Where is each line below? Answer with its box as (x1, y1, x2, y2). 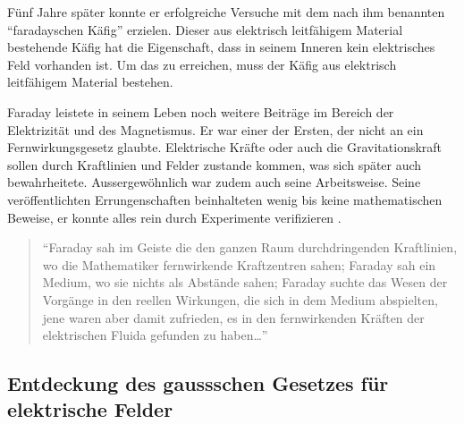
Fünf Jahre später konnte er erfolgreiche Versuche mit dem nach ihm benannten (7, 3, 445, 21)
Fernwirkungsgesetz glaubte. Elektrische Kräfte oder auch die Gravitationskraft (7, 138, 443, 157)
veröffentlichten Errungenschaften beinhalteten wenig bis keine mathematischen (7, 190, 443, 208)
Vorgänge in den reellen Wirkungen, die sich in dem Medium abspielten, (42, 290, 438, 309)
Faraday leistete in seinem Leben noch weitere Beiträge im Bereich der (7, 102, 394, 121)
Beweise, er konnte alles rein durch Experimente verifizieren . (7, 208, 342, 226)
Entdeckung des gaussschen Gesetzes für (7, 369, 389, 397)
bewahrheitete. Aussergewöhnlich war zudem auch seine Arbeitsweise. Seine (7, 173, 421, 191)
